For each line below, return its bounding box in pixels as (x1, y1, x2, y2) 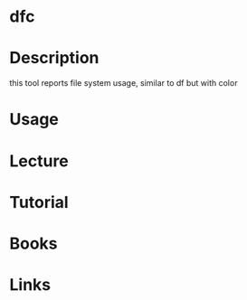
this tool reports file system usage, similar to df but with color (9, 78, 238, 89)
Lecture (9, 151, 70, 171)
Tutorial (9, 192, 70, 212)
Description (9, 48, 100, 69)
